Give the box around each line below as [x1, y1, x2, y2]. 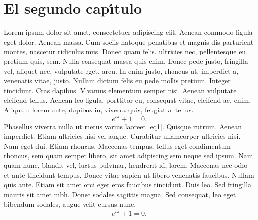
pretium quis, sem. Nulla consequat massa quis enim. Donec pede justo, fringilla [4, 55, 248, 66]
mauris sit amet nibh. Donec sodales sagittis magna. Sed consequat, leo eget [4, 189, 236, 199]
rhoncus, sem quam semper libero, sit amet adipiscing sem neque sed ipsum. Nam [4, 150, 253, 161]
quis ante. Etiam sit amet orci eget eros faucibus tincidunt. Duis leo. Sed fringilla [4, 179, 252, 190]
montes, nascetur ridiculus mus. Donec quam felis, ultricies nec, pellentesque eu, [4, 46, 248, 56]
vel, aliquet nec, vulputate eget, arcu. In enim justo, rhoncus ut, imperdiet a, [4, 65, 239, 76]
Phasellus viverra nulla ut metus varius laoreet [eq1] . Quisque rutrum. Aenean [4, 121, 242, 131]
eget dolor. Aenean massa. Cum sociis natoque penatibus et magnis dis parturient [4, 36, 254, 47]
